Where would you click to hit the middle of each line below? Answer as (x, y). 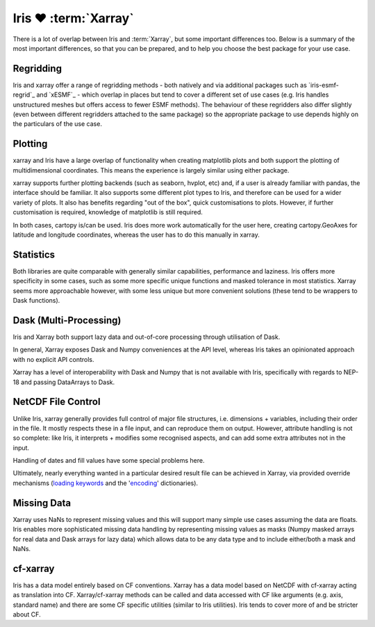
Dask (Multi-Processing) (67, 320)
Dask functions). (36, 301)
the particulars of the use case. (57, 124)
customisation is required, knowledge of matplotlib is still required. (108, 212)
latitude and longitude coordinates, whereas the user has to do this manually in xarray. (136, 235)
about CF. (27, 614)
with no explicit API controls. (53, 359)
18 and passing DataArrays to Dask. (64, 382)
